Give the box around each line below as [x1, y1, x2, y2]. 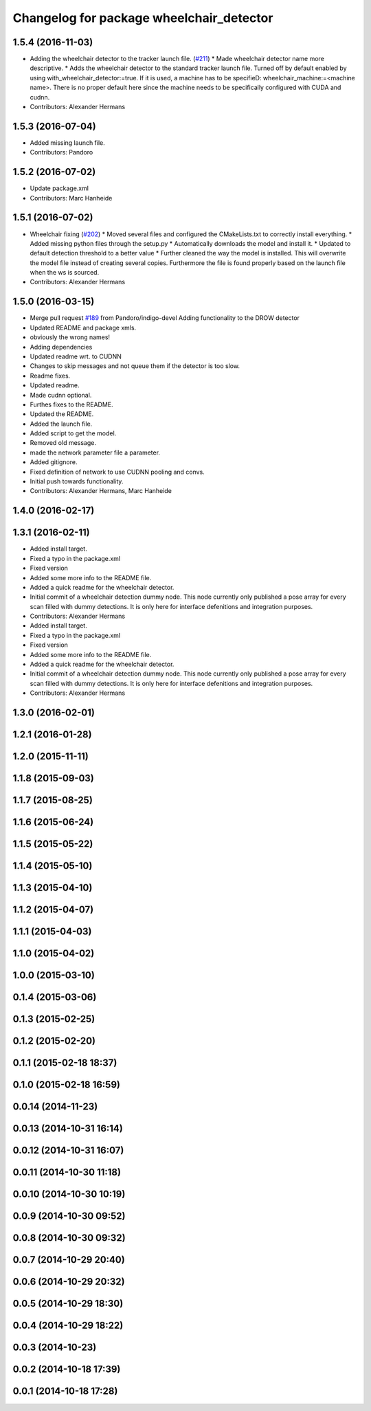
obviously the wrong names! [30, 333, 110, 341]
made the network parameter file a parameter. [30, 448, 161, 457]
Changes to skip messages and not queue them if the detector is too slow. [30, 362, 240, 370]
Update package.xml [30, 184, 89, 192]
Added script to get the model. [30, 429, 117, 437]
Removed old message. [30, 439, 96, 447]
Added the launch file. [30, 420, 93, 428]
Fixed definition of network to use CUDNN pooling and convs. [30, 468, 205, 476]
